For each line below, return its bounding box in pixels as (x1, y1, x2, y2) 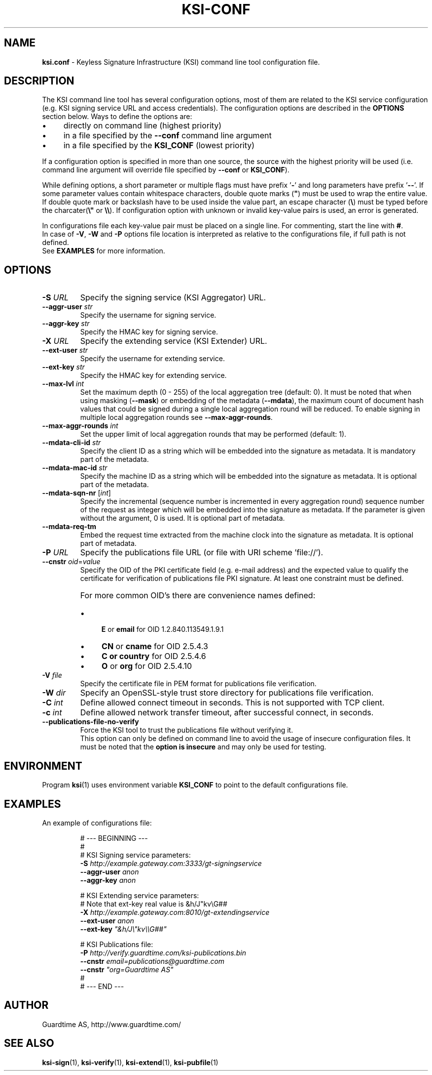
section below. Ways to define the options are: (42, 112, 192, 121)
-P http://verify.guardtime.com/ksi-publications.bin (80, 948, 246, 957)
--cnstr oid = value (42, 557, 101, 566)
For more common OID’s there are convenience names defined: (80, 590, 316, 601)
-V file (42, 671, 62, 680)
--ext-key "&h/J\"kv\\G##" (80, 924, 167, 933)
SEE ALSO (4, 1037, 54, 1050)
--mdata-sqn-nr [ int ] (42, 489, 111, 497)
